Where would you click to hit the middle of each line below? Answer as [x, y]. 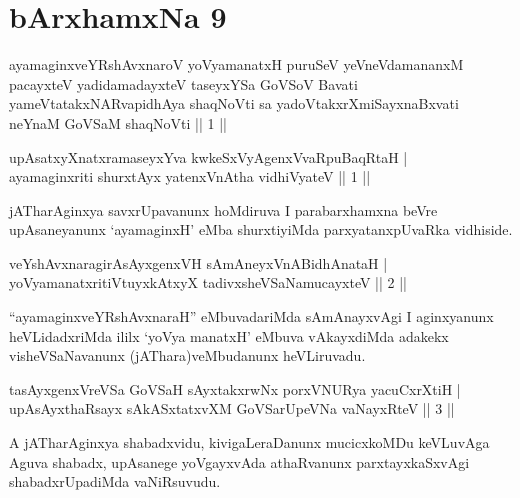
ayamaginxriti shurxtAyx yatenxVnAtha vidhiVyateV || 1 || [190, 176]
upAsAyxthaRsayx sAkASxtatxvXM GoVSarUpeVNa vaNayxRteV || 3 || [232, 408]
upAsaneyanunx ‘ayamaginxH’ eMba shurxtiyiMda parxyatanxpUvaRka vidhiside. [261, 229]
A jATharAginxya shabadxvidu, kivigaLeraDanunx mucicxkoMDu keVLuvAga [249, 442]
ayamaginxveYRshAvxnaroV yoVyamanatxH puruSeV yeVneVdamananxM [236, 64]
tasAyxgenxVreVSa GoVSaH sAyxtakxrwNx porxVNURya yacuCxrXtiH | [235, 388]
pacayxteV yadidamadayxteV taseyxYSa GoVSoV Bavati [183, 83]
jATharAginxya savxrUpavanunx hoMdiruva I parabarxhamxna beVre [223, 209]
